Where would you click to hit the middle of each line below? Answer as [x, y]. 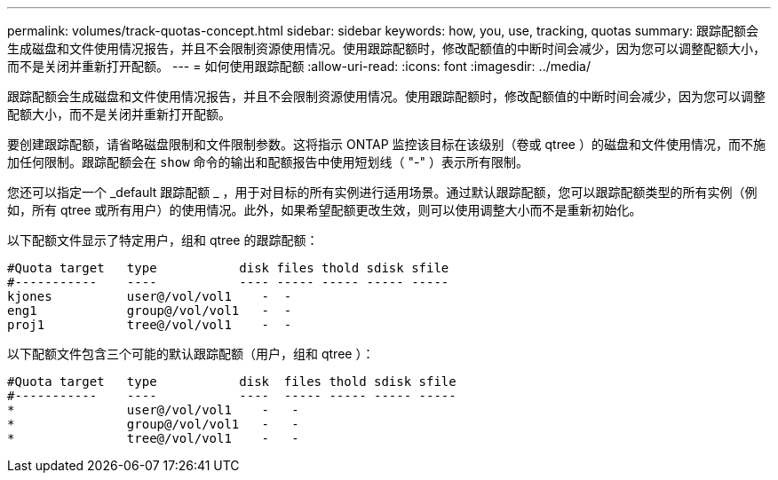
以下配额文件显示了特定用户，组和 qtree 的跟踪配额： [163, 240]
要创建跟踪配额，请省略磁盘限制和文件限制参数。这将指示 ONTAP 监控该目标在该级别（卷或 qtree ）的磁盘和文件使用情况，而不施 [386, 144]
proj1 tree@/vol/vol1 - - [150, 325]
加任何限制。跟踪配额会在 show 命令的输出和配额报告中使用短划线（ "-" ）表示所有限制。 [268, 162]
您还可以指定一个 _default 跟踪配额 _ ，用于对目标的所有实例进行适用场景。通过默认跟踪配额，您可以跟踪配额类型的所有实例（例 [382, 192]
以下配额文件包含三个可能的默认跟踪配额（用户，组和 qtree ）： [191, 354]
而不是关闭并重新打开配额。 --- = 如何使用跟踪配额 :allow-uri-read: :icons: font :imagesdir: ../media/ [299, 66]
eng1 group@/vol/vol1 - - [150, 311]
